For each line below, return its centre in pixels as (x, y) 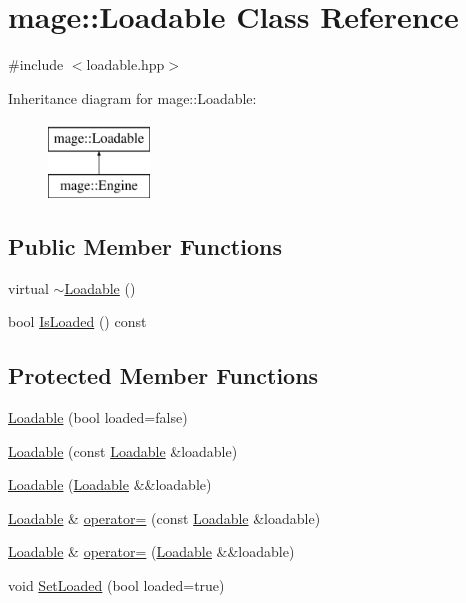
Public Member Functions (145, 245)
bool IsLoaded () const (77, 321)
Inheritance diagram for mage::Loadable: (132, 97)
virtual (28, 287)
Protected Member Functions (163, 375)
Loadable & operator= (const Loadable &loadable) (164, 517)
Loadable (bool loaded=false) (98, 417)
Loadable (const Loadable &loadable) (123, 450)
